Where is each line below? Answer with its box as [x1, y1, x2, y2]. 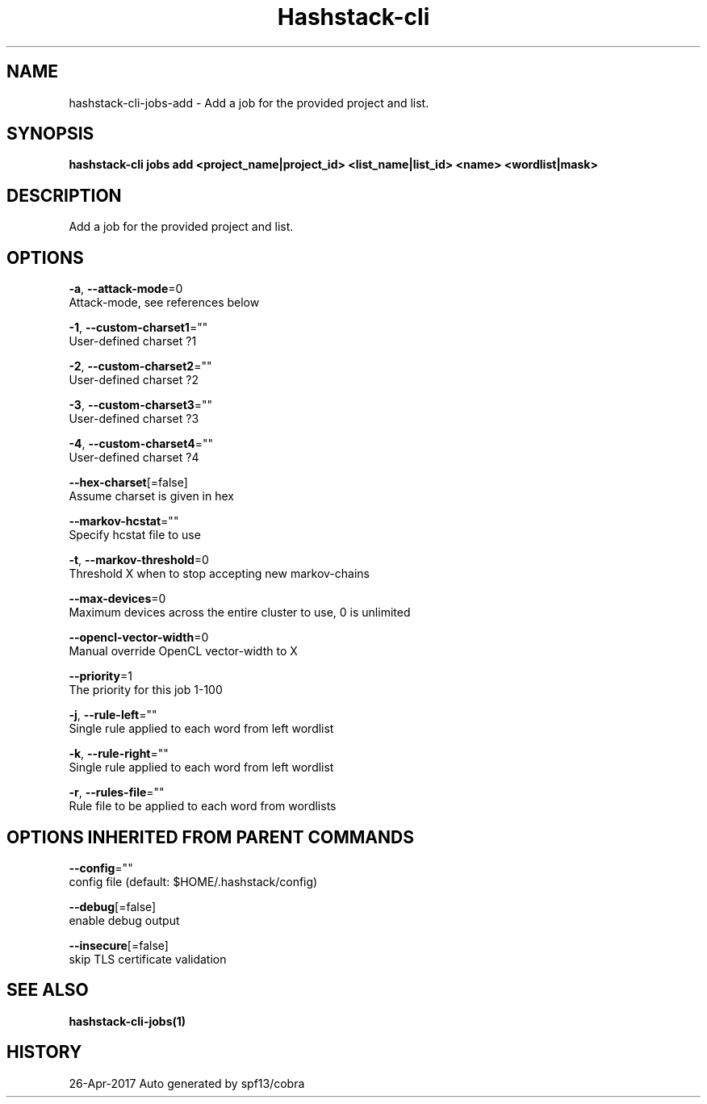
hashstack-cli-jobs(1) [69, 1014, 186, 1028]
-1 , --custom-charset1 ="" [69, 320, 208, 335]
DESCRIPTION [6, 185, 122, 206]
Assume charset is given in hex [69, 489, 234, 504]
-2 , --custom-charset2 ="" [69, 359, 212, 374]
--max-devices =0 [69, 592, 166, 606]
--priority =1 [69, 669, 132, 684]
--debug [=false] [69, 899, 157, 914]
